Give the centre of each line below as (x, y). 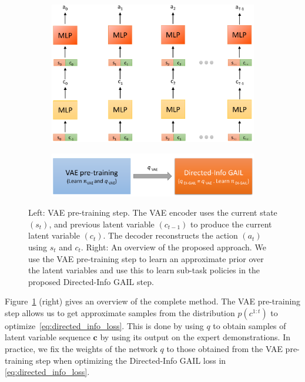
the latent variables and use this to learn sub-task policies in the (144, 270)
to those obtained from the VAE (224, 349)
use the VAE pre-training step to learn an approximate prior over (146, 258)
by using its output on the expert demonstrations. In (195, 337)
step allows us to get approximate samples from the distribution (120, 312)
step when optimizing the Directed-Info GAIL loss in (131, 360)
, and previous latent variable (102, 224)
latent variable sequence (48, 337)
